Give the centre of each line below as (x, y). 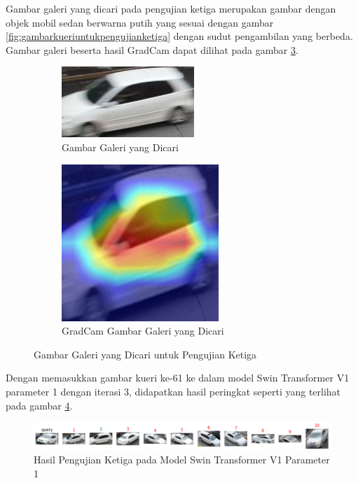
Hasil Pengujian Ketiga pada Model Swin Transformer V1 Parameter (182, 460)
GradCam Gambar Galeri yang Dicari (143, 331)
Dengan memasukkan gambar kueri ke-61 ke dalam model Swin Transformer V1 (178, 378)
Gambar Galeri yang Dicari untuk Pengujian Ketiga (145, 354)
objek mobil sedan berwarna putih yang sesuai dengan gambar (140, 22)
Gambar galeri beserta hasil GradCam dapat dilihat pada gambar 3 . (152, 49)
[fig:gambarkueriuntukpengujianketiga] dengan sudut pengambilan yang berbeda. (179, 36)
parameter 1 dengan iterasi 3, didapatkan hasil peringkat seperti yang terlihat (173, 391)
